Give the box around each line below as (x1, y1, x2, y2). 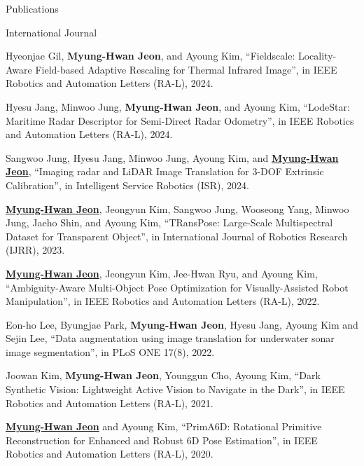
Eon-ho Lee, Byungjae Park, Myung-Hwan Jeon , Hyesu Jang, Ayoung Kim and (6, 317, 358, 331)
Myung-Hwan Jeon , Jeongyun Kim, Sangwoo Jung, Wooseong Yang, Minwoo (6, 201, 349, 216)
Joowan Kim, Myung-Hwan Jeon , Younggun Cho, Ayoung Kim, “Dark (6, 368, 321, 383)
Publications (6, 1, 59, 15)
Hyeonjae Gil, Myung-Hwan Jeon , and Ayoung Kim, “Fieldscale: (6, 48, 295, 63)
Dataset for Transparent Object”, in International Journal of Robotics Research (6, 228, 348, 243)
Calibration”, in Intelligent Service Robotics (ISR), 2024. (6, 177, 249, 192)
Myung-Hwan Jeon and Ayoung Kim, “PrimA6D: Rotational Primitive (6, 419, 322, 434)
